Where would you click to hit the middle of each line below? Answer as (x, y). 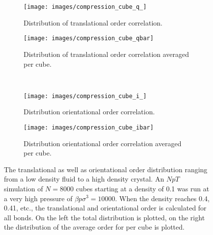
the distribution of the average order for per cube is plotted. (94, 227)
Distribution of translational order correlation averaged (106, 54)
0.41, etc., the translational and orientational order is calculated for (105, 208)
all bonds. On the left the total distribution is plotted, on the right (105, 217)
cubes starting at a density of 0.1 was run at (143, 188)
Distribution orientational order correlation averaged (103, 143)
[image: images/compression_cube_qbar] (89, 39)
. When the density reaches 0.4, (162, 198)
